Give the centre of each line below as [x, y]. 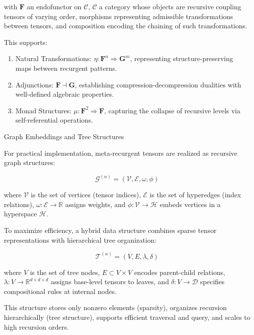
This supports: [26, 42]
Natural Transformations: [54, 58]
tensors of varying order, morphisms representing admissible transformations [119, 16]
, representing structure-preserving [182, 58]
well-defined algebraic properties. [65, 94]
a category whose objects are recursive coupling [170, 6]
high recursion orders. [36, 326]
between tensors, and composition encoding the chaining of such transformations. [126, 26]
